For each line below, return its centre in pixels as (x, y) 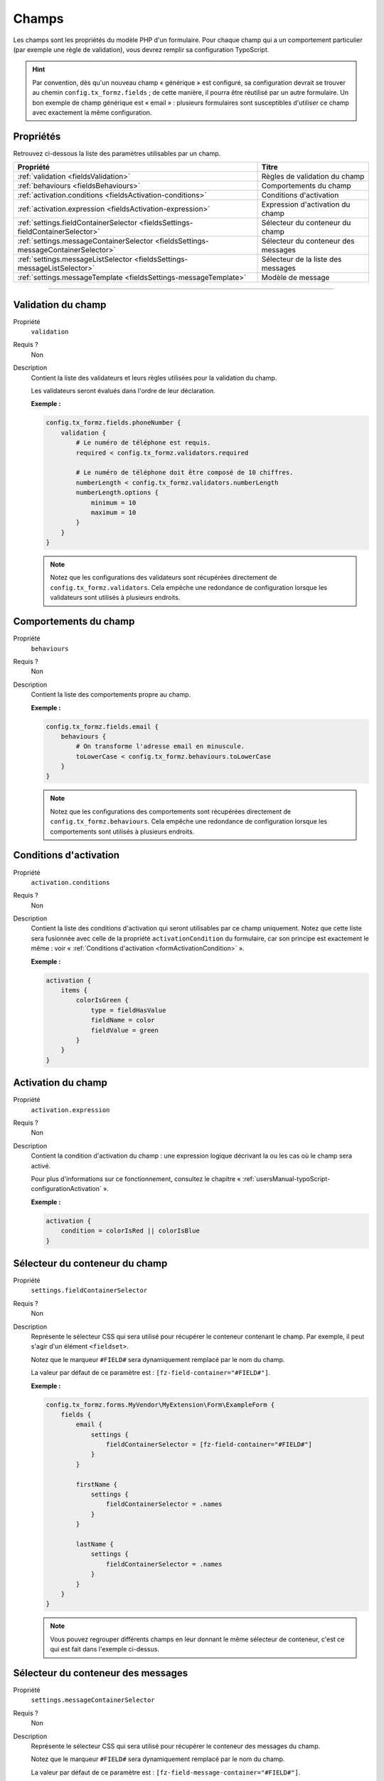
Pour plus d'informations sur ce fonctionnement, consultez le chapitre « (136, 1178)
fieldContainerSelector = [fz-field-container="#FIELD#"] (209, 1445)
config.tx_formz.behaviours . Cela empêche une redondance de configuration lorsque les (188, 821)
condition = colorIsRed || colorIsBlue (130, 1231)
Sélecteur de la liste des (302, 259)
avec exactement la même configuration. (92, 112)
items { (74, 991)
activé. (41, 1165)
